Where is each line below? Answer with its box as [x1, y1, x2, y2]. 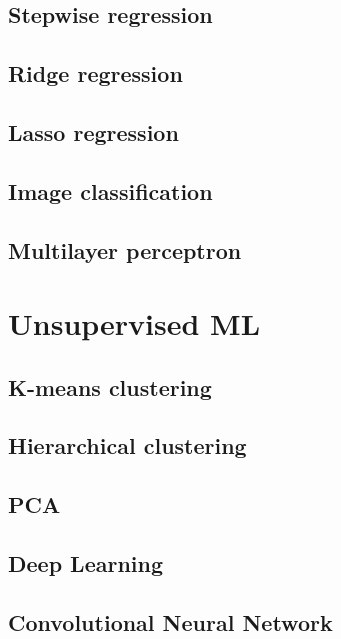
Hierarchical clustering [8, 430, 247, 461]
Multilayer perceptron [8, 234, 242, 265]
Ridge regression [8, 58, 183, 89]
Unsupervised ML [8, 303, 261, 344]
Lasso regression [8, 116, 179, 147]
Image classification [8, 175, 213, 206]
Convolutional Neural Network [8, 606, 333, 637]
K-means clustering [8, 371, 212, 402]
